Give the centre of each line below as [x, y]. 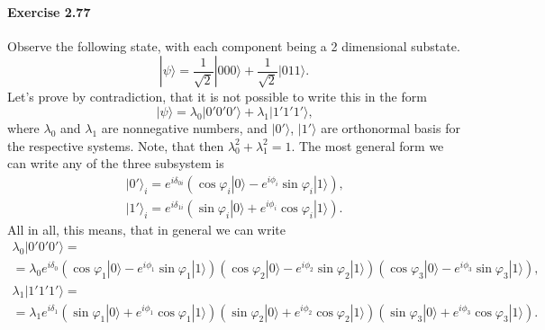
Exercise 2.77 [49, 11]
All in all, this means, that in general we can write [146, 229]
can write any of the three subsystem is [116, 163]
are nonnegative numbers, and [184, 127]
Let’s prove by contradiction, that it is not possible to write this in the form [217, 97]
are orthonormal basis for [391, 127]
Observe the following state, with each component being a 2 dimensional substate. [234, 45]
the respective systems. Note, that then [116, 145]
